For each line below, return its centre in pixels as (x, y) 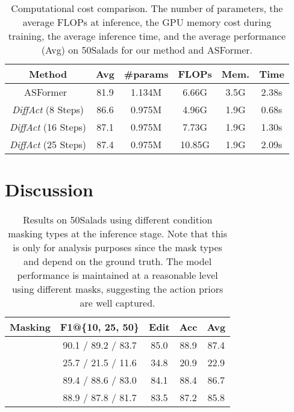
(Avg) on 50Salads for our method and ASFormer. (147, 50)
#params (146, 74)
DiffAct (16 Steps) (48, 127)
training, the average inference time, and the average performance (147, 36)
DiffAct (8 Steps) (48, 109)
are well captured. (117, 303)
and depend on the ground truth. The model (118, 261)
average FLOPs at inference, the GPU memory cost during (147, 22)
